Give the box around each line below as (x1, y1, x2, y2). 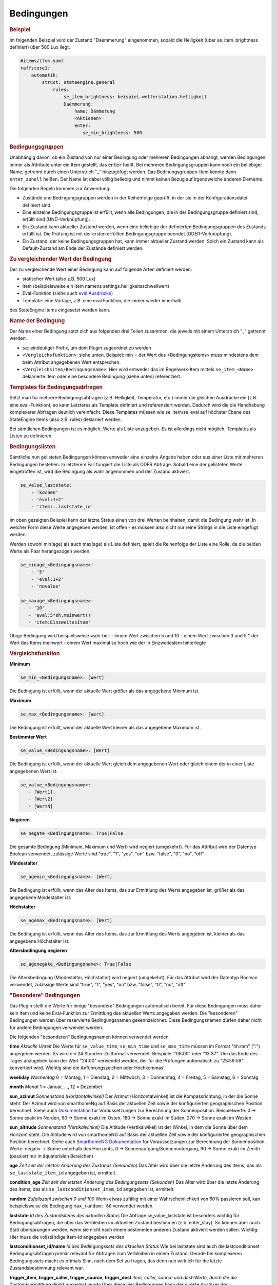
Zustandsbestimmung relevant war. (9, 1265, 84, 1271)
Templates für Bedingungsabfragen (9, 383, 103, 391)
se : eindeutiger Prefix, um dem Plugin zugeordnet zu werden (22, 344, 151, 351)
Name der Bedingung (9, 317, 65, 324)
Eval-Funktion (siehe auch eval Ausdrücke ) (22, 290, 113, 297)
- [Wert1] (28, 789, 53, 795)
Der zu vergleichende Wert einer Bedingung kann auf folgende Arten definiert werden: (9, 266, 192, 272)
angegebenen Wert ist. (9, 768, 58, 774)
